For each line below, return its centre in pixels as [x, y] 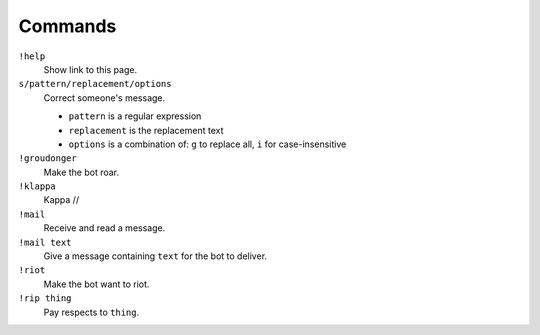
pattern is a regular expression [135, 116]
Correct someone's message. [104, 97]
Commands [67, 26]
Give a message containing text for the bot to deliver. [155, 256]
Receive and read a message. [104, 228]
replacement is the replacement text [146, 130]
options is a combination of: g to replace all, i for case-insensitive [207, 144]
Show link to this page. [90, 69]
